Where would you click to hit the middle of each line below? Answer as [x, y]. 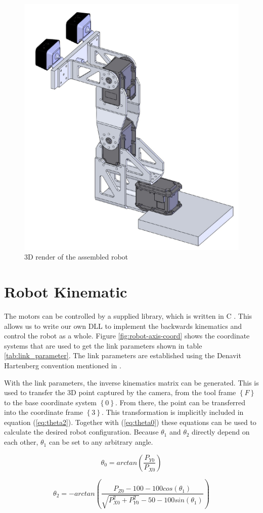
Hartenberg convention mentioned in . [63, 365]
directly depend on [221, 432]
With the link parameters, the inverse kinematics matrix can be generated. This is [131, 382]
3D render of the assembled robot [76, 257]
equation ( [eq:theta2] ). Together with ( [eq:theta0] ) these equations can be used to [130, 422]
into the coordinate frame [44, 412]
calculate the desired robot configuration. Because [81, 432]
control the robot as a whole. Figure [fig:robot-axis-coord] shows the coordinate [127, 336]
